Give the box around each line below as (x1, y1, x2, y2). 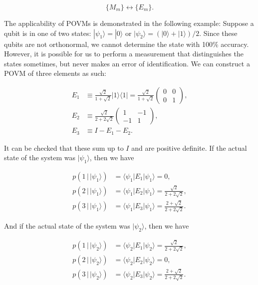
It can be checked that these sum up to (4, 142, 124, 153)
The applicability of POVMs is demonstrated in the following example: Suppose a (4, 18, 254, 28)
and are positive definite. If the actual (131, 142, 247, 153)
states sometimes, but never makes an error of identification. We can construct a (4, 58, 250, 68)
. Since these (199, 27, 238, 38)
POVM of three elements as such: (4, 68, 106, 78)
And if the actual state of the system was (4, 220, 130, 231)
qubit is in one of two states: (4, 27, 91, 38)
